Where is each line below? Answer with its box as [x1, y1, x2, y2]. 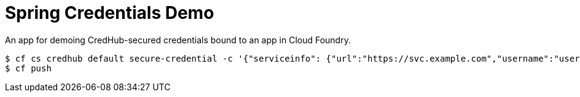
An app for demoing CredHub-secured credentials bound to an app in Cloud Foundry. [5, 34, 351, 45]
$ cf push [5, 63, 52, 73]
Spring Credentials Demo [5, 2, 214, 23]
